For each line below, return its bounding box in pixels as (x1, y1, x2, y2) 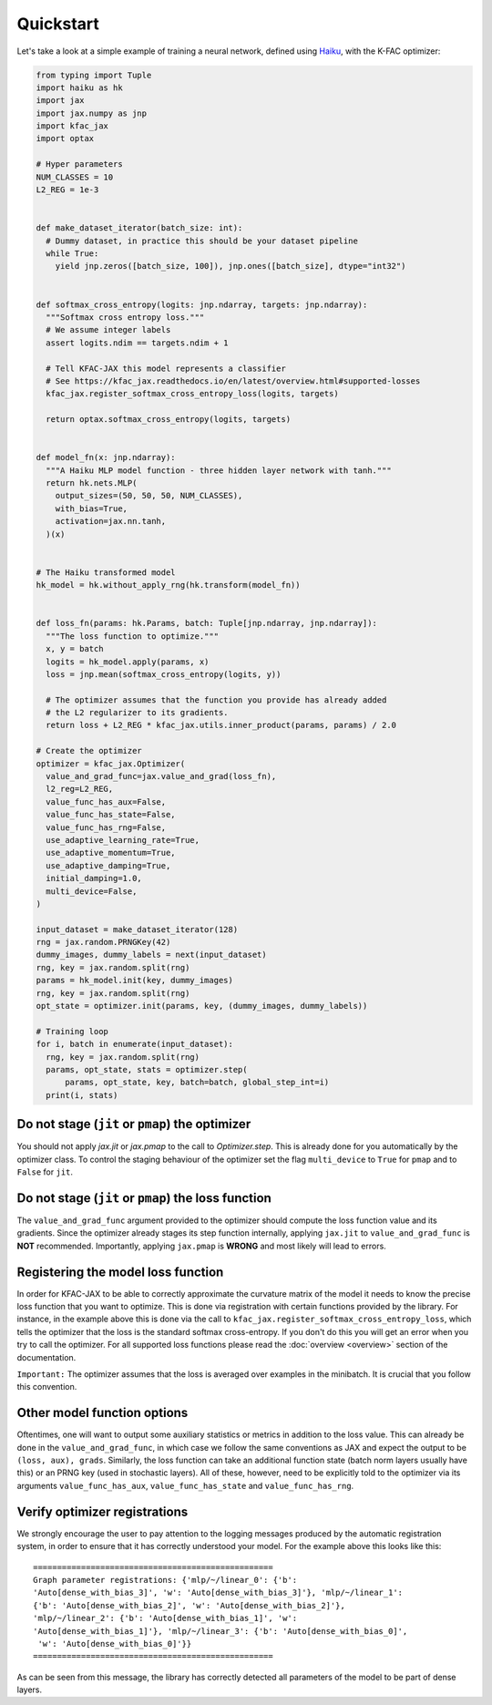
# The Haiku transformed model (36, 567, 177, 578)
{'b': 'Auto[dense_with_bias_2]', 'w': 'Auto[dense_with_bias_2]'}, (33, 1600, 345, 1610)
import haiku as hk (36, 82, 123, 93)
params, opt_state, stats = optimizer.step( (46, 1064, 248, 1074)
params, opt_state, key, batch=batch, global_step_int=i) (65, 1077, 330, 1088)
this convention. (16, 1381, 77, 1392)
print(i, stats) (46, 1090, 118, 1100)
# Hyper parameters (36, 159, 123, 169)
